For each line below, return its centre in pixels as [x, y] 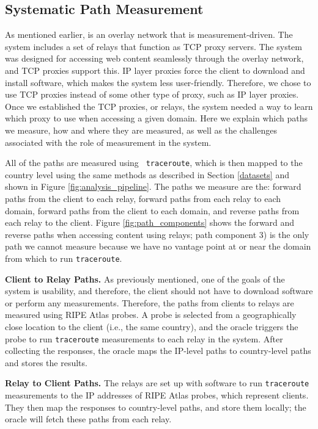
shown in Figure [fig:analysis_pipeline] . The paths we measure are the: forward [153, 186]
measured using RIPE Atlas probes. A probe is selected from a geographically [151, 315]
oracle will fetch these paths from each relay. [88, 419]
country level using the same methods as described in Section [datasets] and [147, 174]
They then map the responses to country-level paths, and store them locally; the [156, 407]
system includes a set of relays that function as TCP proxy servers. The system [153, 46]
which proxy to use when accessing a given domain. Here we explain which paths [157, 118]
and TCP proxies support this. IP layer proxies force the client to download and [155, 70]
